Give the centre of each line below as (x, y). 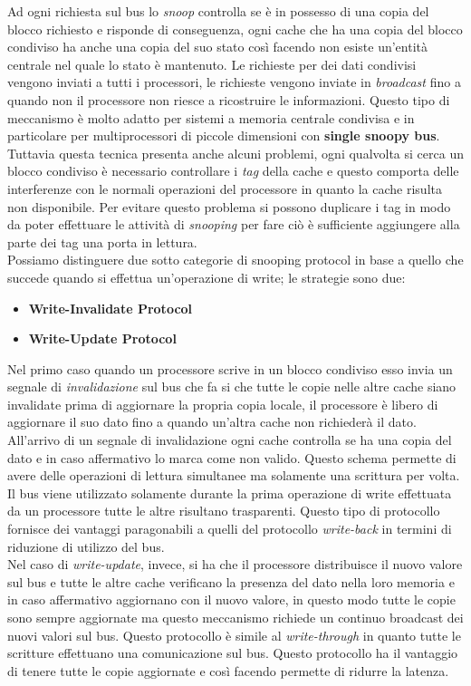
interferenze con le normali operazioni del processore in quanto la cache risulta (225, 188)
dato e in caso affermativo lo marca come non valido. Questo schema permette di (232, 457)
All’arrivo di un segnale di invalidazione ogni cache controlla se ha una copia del (230, 440)
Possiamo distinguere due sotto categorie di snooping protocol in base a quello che (235, 260)
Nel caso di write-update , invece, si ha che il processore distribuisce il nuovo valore (235, 564)
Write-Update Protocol (102, 338)
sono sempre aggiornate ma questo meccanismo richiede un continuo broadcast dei (235, 617)
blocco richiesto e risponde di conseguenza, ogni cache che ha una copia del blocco (235, 29)
